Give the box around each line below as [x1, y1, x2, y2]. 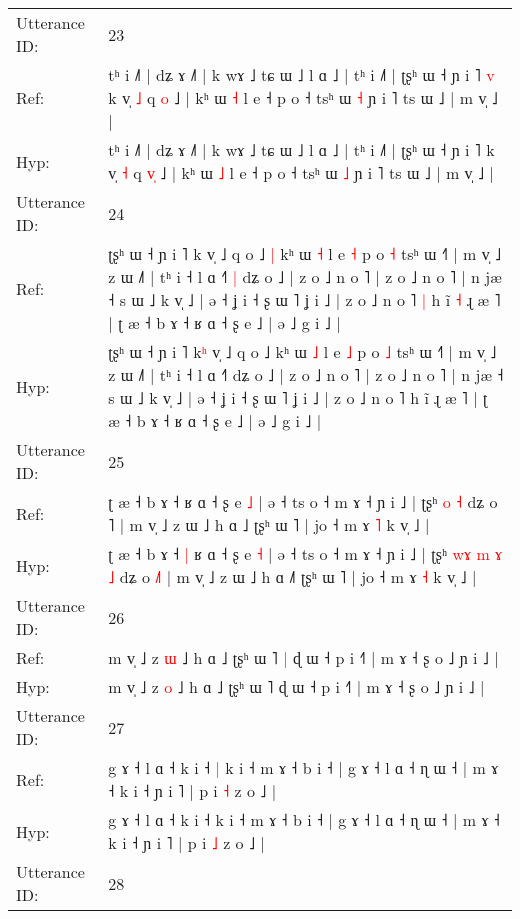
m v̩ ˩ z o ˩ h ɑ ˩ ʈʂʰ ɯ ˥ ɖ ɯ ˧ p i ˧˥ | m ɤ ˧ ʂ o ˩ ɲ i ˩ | [108, 675, 485, 698]
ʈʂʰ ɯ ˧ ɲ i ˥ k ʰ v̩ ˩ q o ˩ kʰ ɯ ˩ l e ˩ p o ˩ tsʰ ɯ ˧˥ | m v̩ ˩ [108, 340, 497, 363]
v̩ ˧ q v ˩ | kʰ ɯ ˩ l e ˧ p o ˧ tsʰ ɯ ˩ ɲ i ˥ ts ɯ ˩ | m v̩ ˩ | [108, 161, 494, 184]
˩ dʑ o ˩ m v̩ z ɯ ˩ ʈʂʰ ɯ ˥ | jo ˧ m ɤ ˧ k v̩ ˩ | [108, 565, 477, 588]
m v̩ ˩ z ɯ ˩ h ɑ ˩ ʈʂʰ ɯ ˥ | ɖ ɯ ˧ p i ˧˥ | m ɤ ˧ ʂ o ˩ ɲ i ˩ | [108, 646, 499, 669]
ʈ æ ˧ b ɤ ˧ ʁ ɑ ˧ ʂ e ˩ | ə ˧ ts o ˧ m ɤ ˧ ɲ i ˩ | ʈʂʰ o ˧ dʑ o [108, 490, 498, 513]
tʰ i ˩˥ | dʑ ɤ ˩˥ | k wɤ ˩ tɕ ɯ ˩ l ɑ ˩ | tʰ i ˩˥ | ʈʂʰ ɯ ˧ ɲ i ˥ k [108, 138, 495, 161]
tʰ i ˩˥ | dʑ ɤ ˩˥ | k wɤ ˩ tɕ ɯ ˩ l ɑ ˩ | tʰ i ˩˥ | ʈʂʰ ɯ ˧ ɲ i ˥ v [108, 63, 495, 86]
